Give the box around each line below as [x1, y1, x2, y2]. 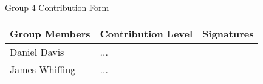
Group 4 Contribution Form [5, 1, 109, 13]
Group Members [10, 26, 91, 40]
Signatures [202, 26, 254, 40]
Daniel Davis [10, 44, 64, 59]
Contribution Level [100, 26, 193, 40]
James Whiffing [10, 62, 76, 76]
